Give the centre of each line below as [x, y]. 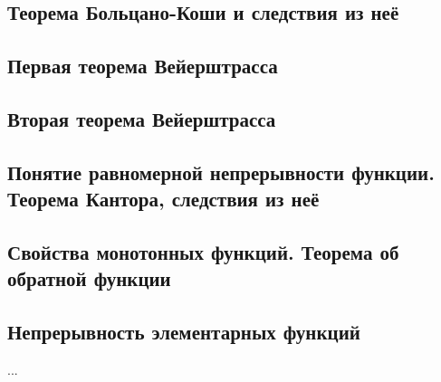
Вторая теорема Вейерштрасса [142, 118]
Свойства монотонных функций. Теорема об [203, 251]
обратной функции [89, 278]
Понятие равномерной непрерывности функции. [221, 172]
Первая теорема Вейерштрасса [143, 66]
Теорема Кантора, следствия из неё [163, 199]
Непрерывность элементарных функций [184, 332]
